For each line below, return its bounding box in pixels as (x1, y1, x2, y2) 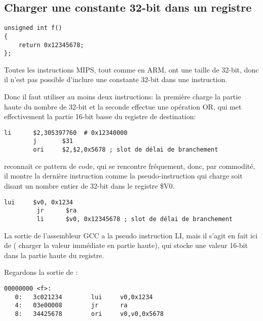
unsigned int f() (4, 24, 62, 32)
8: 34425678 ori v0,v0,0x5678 (15, 310, 164, 317)
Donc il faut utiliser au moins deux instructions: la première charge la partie (4, 91, 241, 102)
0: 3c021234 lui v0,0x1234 (15, 293, 153, 301)
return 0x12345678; (18, 41, 84, 49)
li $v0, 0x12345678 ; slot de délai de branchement (36, 215, 233, 223)
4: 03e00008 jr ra (15, 302, 128, 309)
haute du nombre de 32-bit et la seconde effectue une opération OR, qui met (4, 101, 242, 112)
